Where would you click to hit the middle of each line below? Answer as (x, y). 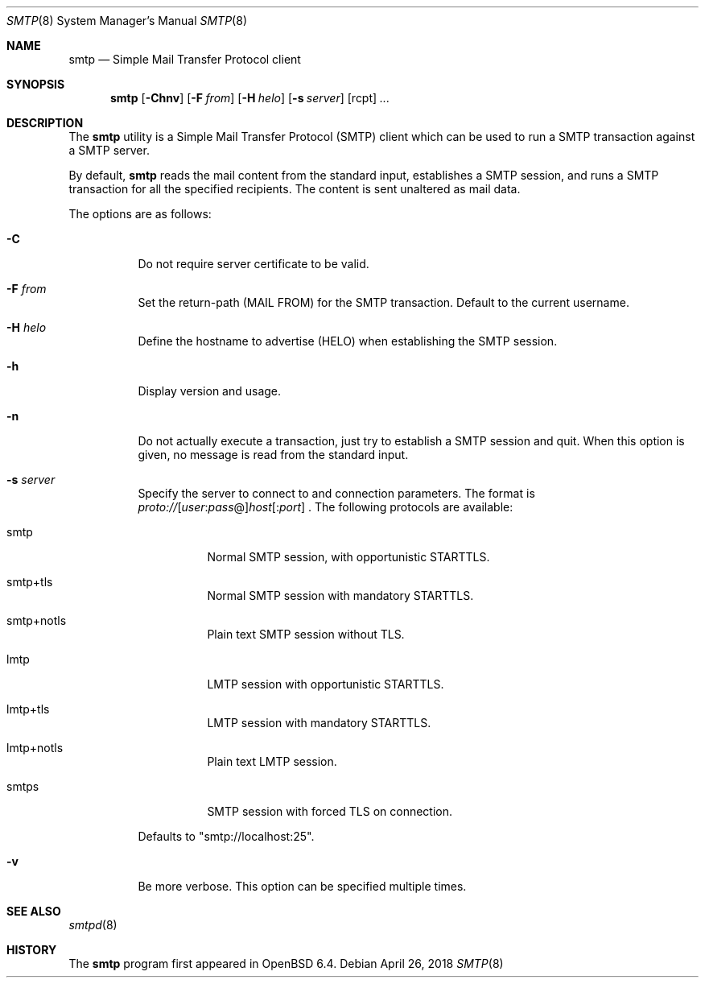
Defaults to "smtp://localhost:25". (226, 836)
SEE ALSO (34, 911)
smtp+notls (37, 620)
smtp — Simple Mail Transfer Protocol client (185, 59)
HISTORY (32, 950)
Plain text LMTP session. (272, 761)
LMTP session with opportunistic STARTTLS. (326, 684)
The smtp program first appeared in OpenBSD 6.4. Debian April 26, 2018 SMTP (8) (286, 963)
